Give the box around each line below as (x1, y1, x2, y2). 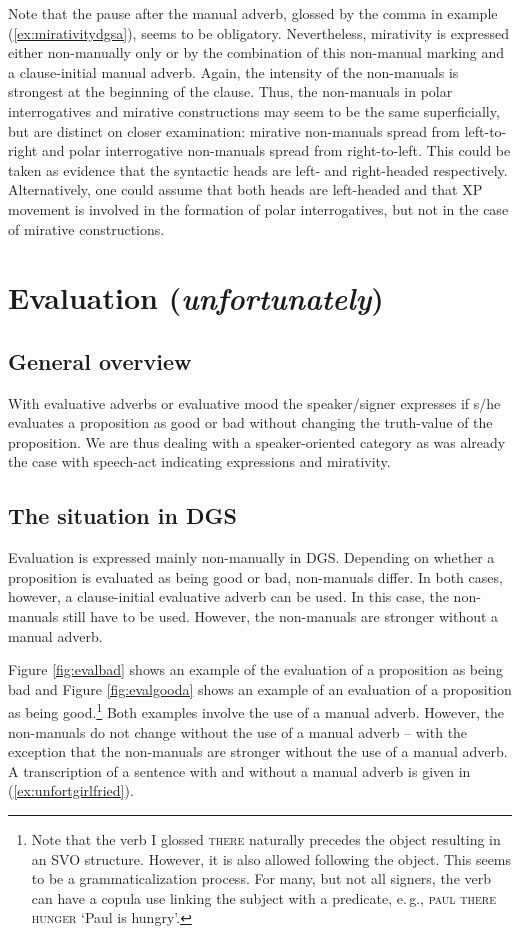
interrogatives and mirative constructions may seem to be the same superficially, (8, 100, 500, 121)
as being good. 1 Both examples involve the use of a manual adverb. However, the (8, 699, 504, 723)
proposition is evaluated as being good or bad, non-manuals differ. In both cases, (8, 566, 503, 587)
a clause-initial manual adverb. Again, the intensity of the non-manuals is (8, 61, 459, 82)
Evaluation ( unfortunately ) (8, 277, 384, 319)
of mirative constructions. (8, 218, 165, 239)
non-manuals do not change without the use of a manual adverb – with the (8, 721, 468, 742)
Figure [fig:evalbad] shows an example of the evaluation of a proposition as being (8, 659, 503, 680)
